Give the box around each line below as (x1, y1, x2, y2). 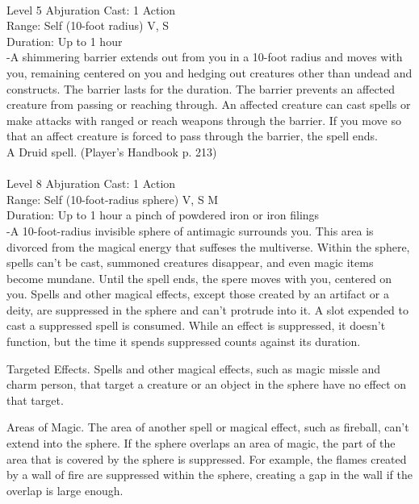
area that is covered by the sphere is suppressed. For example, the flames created (6, 450, 407, 467)
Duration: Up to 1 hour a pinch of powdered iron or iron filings (6, 206, 320, 223)
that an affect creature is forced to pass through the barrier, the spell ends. (6, 127, 378, 144)
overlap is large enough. (6, 481, 124, 498)
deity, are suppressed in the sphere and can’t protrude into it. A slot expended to (6, 301, 409, 318)
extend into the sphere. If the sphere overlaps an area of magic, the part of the (6, 435, 396, 452)
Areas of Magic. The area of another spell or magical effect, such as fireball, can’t (6, 419, 409, 435)
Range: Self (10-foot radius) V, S (6, 17, 169, 34)
